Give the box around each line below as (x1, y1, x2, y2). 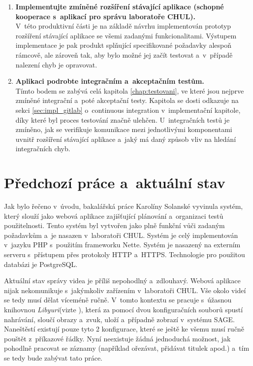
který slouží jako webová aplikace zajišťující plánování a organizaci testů (4, 210, 223, 221)
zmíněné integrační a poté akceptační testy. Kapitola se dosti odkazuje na (15, 95, 239, 105)
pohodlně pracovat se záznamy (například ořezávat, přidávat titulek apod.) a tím (4, 343, 250, 353)
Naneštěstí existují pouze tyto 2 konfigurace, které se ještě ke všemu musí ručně (4, 324, 244, 334)
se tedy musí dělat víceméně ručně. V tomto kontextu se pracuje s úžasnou (4, 295, 232, 305)
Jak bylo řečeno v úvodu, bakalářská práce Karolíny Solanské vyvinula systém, (4, 201, 243, 211)
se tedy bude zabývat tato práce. (4, 352, 102, 363)
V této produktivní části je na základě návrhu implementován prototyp (15, 21, 231, 31)
